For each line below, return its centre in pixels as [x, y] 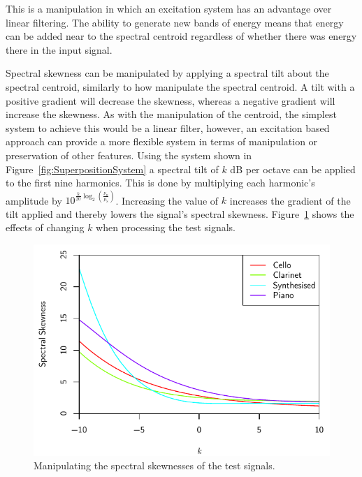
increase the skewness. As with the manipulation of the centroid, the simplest [171, 114]
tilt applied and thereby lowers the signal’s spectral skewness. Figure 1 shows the [180, 213]
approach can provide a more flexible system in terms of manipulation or [162, 141]
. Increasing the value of [167, 200]
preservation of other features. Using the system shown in [129, 155]
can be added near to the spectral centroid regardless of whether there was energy [181, 36]
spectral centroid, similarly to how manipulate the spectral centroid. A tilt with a [180, 86]
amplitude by [34, 200]
